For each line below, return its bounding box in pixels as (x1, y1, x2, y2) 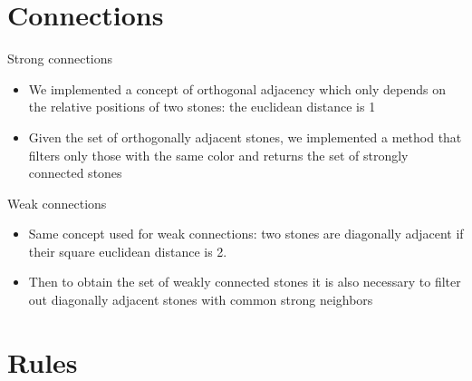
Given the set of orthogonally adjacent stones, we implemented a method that (28, 127, 462, 146)
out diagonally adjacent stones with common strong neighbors (28, 290, 373, 309)
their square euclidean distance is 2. (28, 241, 227, 260)
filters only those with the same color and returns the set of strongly (28, 145, 409, 164)
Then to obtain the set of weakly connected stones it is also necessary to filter (28, 272, 461, 291)
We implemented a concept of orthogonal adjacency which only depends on (28, 79, 446, 98)
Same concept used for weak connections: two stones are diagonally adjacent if (28, 224, 464, 243)
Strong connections (7, 49, 113, 68)
